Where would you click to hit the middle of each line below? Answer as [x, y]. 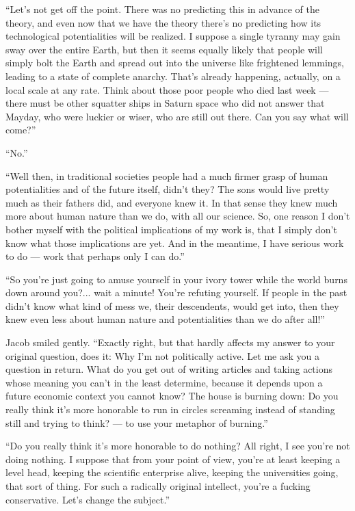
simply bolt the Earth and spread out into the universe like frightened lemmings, [175, 63]
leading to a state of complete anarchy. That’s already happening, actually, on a [173, 76]
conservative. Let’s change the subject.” [88, 499]
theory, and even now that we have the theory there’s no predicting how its [163, 22]
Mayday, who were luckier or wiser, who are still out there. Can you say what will [177, 116]
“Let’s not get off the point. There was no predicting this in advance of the [162, 9]
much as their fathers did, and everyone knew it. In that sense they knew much [172, 202]
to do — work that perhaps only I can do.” [95, 256]
